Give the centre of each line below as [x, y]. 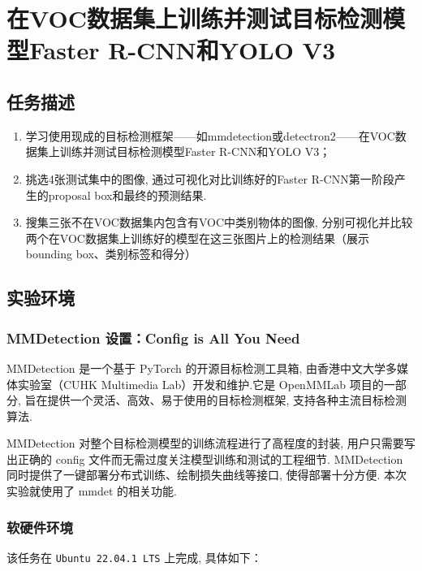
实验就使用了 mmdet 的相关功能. [92, 491]
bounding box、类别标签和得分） [111, 254]
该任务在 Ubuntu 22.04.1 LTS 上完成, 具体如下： [134, 557]
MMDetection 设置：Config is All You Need [153, 337]
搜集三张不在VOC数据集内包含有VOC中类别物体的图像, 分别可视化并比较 [219, 222]
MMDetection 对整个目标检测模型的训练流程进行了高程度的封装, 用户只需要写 [211, 443]
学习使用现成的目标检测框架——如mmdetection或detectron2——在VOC [210, 135]
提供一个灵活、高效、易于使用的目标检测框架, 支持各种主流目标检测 [227, 400]
